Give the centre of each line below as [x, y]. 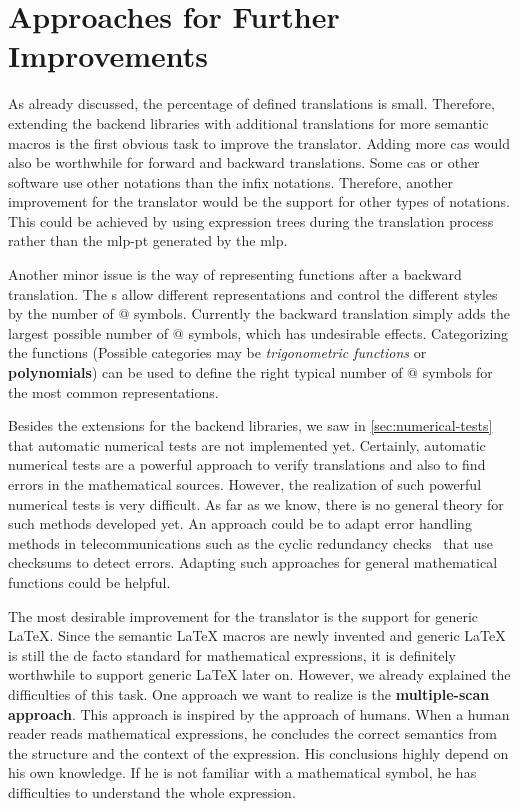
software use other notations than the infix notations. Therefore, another [231, 181]
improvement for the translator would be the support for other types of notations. [259, 201]
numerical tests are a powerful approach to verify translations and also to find [247, 464]
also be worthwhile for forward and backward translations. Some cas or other [244, 162]
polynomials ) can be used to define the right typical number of [205, 372]
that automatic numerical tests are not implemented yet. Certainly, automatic [247, 444]
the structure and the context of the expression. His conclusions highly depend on [258, 752]
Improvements [108, 55]
